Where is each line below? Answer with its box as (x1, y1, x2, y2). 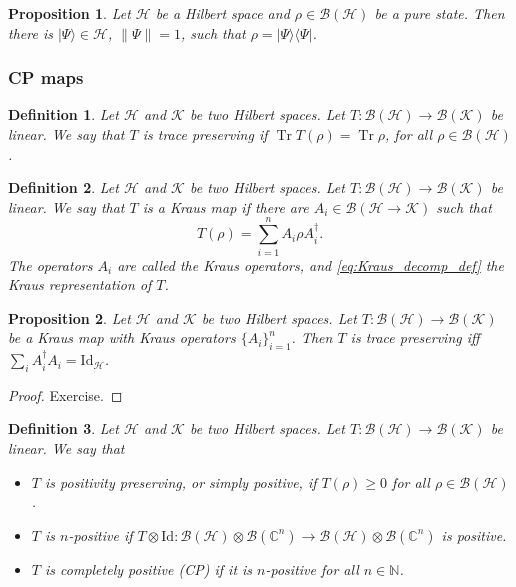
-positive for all (265, 558, 359, 579)
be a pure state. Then (374, 3, 505, 23)
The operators (8, 254, 93, 275)
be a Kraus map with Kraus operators (8, 327, 236, 348)
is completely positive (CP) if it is (44, 558, 253, 579)
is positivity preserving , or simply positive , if (44, 471, 317, 492)
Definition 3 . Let (8, 418, 119, 439)
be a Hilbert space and (155, 3, 290, 23)
